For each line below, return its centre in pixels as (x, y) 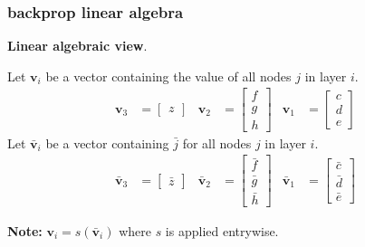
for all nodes (217, 142)
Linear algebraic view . (77, 46)
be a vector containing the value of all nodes (168, 76)
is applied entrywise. (222, 230)
